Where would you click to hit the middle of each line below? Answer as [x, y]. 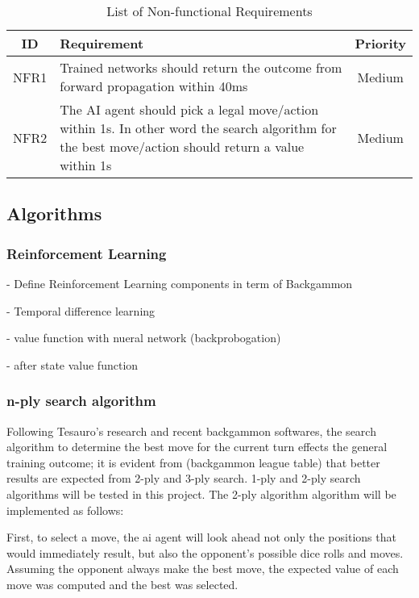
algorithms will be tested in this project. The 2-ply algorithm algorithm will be [201, 493]
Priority [380, 43]
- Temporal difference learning [81, 310]
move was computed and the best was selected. [122, 584]
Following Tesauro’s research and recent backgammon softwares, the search [191, 431]
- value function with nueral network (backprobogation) [144, 338]
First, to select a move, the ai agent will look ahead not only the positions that [201, 537]
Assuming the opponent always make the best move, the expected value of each [203, 569]
